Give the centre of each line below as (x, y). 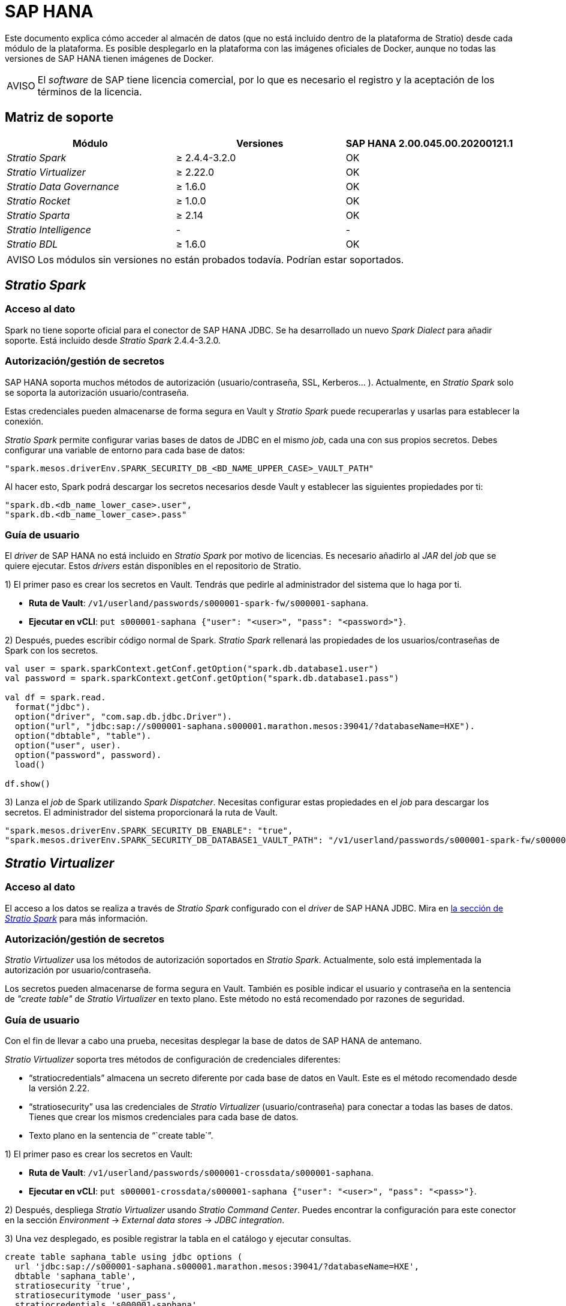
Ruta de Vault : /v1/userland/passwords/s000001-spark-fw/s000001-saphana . (199, 603)
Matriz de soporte (59, 118)
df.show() (28, 784)
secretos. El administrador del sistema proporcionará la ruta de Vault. (141, 813)
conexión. (24, 421)
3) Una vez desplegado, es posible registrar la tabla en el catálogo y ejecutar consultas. (178, 1239)
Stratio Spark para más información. (76, 918)
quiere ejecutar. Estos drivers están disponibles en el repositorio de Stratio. (153, 566)
